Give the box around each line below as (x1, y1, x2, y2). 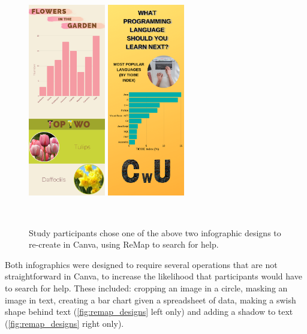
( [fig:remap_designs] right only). (5, 317, 124, 329)
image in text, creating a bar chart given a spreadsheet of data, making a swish (5, 293, 296, 306)
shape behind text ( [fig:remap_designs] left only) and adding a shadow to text (5, 305, 293, 318)
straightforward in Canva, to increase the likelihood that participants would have (5, 270, 302, 282)
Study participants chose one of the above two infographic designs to (29, 226, 281, 239)
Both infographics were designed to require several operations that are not (5, 258, 278, 270)
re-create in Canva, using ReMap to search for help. (29, 238, 219, 251)
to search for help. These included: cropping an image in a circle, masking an (5, 281, 288, 294)
